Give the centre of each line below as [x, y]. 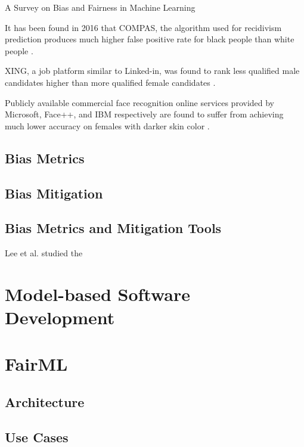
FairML [36, 364]
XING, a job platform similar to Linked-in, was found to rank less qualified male [152, 71]
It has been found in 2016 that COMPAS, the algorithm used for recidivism [143, 27]
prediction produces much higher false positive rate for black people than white [150, 39]
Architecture [45, 402]
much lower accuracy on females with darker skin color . [107, 125]
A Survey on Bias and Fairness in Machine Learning [100, 7]
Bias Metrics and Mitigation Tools [113, 228]
